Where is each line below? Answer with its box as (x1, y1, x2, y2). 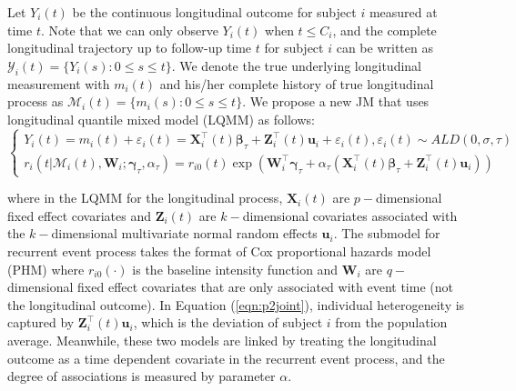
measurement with (7, 74, 110, 93)
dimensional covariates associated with (242, 206, 458, 225)
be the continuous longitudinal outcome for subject (72, 3, 357, 21)
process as (7, 92, 64, 111)
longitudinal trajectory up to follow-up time (7, 38, 252, 57)
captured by (7, 313, 75, 332)
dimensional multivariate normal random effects (51, 224, 318, 243)
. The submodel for (333, 224, 440, 243)
